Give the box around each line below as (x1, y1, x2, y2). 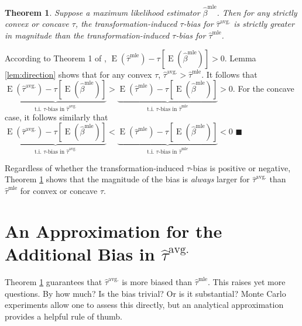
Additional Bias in (5, 241, 155, 265)
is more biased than (122, 275, 193, 287)
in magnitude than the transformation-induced (5, 29, 170, 41)
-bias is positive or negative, (190, 161, 291, 174)
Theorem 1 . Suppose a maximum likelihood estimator (5, 6, 200, 18)
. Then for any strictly (217, 6, 297, 18)
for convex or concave (20, 185, 98, 196)
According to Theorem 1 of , (5, 51, 107, 64)
